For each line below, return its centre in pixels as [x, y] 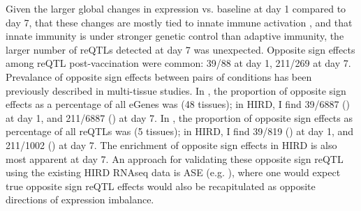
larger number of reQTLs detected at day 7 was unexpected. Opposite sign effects [180, 49]
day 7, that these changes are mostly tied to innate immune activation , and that [179, 22]
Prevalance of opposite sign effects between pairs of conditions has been [159, 76]
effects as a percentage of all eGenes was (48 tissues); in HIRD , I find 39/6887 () [178, 104]
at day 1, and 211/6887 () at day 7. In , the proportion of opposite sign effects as [179, 117]
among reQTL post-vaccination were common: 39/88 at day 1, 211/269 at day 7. [178, 63]
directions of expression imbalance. [80, 200]
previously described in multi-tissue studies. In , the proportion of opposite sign [176, 90]
